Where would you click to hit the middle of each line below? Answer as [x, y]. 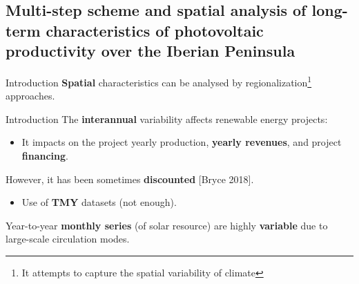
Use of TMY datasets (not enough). [99, 202]
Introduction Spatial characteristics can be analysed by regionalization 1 [159, 81]
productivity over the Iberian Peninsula [151, 51]
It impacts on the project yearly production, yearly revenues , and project [182, 142]
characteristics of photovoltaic [155, 30]
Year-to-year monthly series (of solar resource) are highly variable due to [167, 225]
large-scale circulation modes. [68, 239]
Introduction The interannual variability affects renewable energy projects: [167, 119]
